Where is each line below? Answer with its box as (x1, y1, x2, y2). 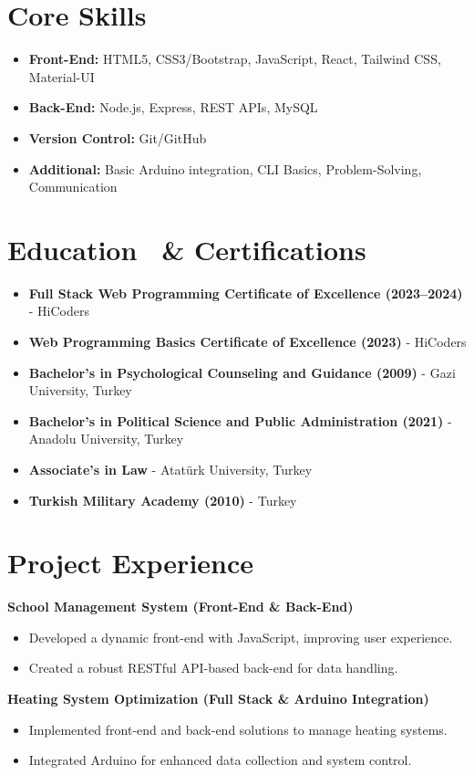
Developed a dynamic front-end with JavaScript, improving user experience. (28, 627, 453, 646)
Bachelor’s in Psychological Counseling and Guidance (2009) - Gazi (28, 362, 456, 382)
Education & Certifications (7, 230, 366, 267)
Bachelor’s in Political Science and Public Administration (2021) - (28, 411, 452, 430)
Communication (28, 177, 118, 196)
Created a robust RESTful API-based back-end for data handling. (28, 658, 398, 677)
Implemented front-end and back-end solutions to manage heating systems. (28, 719, 448, 738)
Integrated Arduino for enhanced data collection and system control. (28, 750, 412, 770)
